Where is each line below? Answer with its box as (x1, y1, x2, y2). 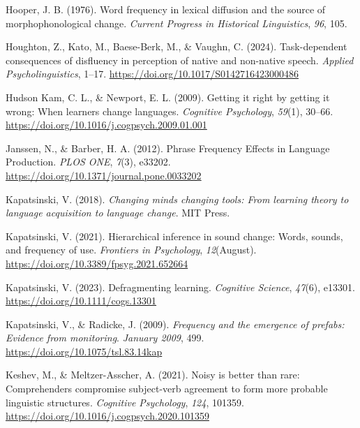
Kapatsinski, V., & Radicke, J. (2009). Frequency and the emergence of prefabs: (6, 316, 345, 331)
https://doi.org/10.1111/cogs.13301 (6, 293, 157, 308)
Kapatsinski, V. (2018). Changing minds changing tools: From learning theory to (6, 191, 349, 206)
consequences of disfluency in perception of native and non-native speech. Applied (6, 52, 354, 67)
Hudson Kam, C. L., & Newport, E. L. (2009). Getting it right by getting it (6, 89, 330, 104)
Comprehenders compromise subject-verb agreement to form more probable (6, 381, 328, 396)
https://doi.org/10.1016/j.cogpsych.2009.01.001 (6, 117, 207, 132)
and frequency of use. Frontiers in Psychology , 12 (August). (6, 242, 257, 257)
